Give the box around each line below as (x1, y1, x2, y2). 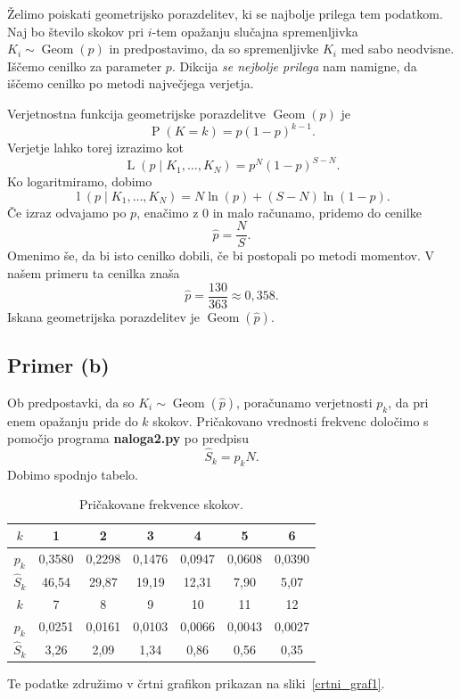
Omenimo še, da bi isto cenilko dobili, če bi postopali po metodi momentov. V (7, 246, 434, 265)
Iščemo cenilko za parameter (7, 56, 162, 75)
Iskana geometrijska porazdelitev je (7, 307, 201, 325)
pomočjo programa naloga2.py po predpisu (7, 429, 249, 448)
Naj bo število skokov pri (7, 21, 144, 40)
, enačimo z (136, 202, 199, 221)
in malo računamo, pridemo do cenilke (212, 202, 422, 221)
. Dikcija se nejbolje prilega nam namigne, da (171, 56, 417, 75)
